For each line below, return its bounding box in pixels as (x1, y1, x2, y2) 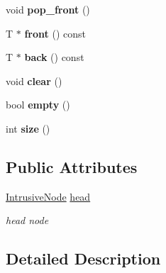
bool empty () (6, 97, 70, 112)
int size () (6, 121, 50, 135)
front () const (24, 26, 86, 40)
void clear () (6, 73, 62, 88)
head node (6, 213, 49, 228)
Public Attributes (6, 155, 138, 177)
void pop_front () (6, 2, 90, 16)
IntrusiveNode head (6, 189, 91, 204)
